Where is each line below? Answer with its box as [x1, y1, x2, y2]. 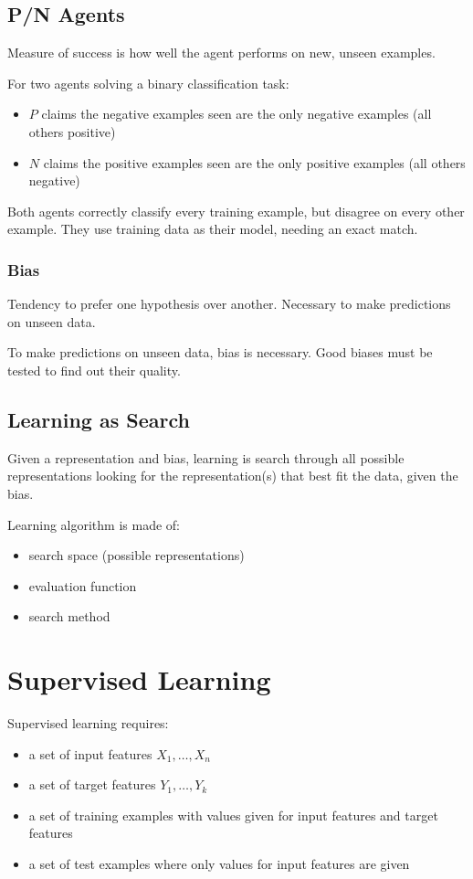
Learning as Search [7, 405, 190, 433]
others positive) [28, 122, 116, 141]
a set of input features [28, 744, 152, 763]
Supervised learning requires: [7, 714, 169, 733]
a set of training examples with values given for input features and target [28, 805, 438, 824]
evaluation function [28, 576, 137, 595]
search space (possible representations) [28, 545, 245, 565]
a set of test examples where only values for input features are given [28, 854, 410, 873]
